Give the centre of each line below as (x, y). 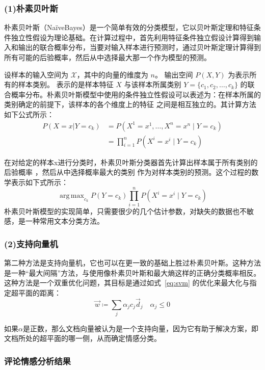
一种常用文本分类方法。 (64, 221)
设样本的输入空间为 (36, 74)
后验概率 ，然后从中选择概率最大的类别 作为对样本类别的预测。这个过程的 (128, 172)
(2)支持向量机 (31, 243)
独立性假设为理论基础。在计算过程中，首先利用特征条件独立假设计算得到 (132, 37)
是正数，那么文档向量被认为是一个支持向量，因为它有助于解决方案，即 (140, 328)
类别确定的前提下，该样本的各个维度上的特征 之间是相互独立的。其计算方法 (130, 104)
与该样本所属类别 (153, 84)
